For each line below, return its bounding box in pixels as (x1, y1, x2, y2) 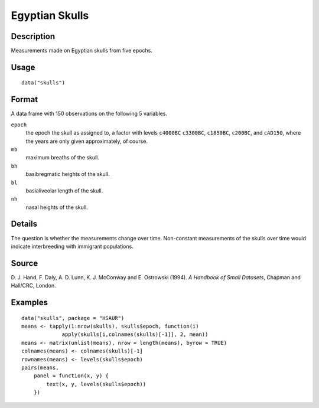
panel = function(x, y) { (33, 373, 109, 379)
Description (11, 31, 56, 41)
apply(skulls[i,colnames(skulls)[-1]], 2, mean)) (61, 331, 209, 338)
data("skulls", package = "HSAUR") (21, 315, 125, 321)
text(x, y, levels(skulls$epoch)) (46, 381, 147, 387)
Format (11, 94, 38, 105)
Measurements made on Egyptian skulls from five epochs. (11, 47, 153, 54)
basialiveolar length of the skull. (25, 187, 103, 194)
